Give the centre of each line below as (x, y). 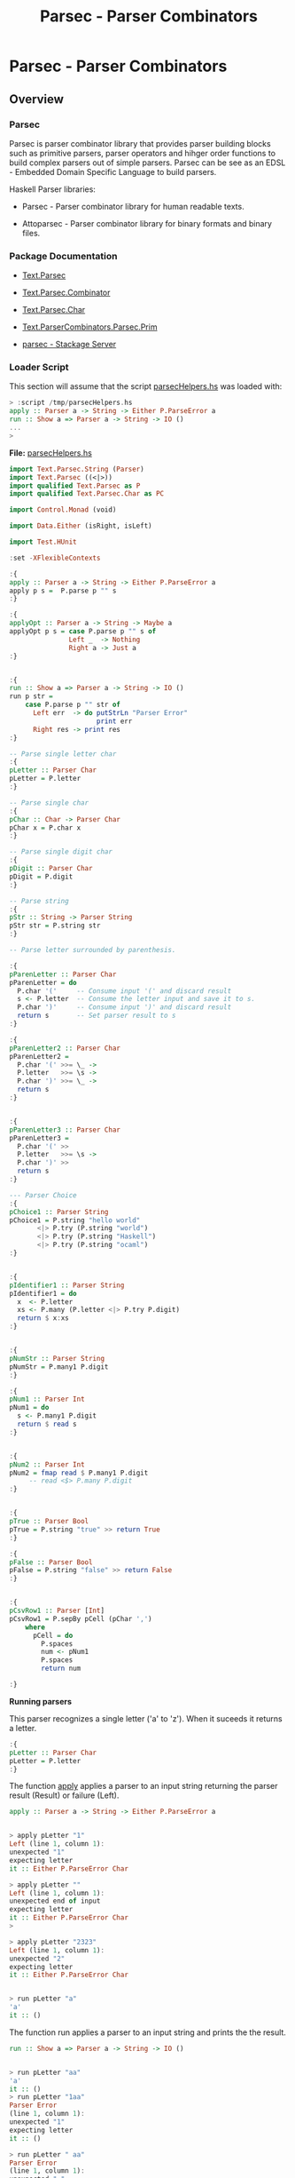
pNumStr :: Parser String (57, 1358)
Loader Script (39, 368)
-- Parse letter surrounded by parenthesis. (93, 950)
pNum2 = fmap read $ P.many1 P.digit (79, 1473)
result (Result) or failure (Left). (64, 1795)
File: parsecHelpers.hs (51, 453)
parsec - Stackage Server (69, 345)
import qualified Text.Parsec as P (75, 486)
